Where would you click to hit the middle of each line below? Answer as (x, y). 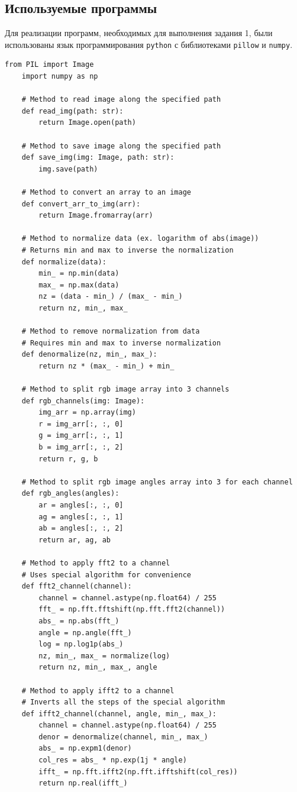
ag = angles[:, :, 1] (81, 517)
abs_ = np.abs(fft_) (79, 621)
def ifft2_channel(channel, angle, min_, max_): (119, 714)
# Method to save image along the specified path (121, 146)
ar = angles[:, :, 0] (81, 505)
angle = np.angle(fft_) (85, 633)
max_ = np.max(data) (79, 285)
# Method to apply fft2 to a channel (96, 563)
